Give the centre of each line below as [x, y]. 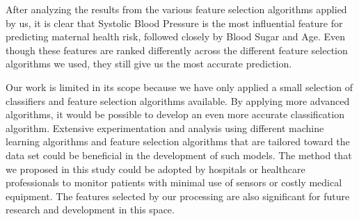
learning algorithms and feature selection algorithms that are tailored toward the [178, 141]
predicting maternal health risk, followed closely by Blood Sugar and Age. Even [176, 36]
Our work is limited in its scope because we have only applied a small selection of [179, 87]
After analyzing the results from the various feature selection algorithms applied [176, 9]
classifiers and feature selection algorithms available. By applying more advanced [178, 100]
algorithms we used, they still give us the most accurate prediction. [149, 64]
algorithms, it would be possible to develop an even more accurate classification [175, 114]
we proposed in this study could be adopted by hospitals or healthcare [155, 169]
